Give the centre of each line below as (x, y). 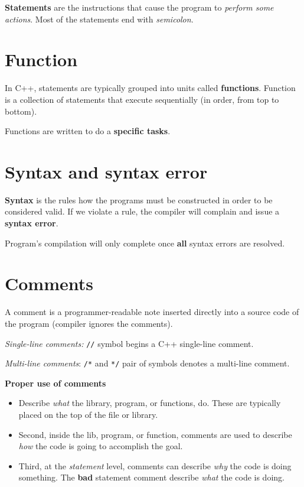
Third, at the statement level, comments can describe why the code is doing (155, 465)
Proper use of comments (55, 383)
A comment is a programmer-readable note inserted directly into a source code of (152, 312)
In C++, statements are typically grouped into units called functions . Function (150, 88)
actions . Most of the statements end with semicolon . (99, 19)
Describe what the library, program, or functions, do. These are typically (150, 403)
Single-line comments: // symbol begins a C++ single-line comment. (129, 343)
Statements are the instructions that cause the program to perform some (139, 7)
